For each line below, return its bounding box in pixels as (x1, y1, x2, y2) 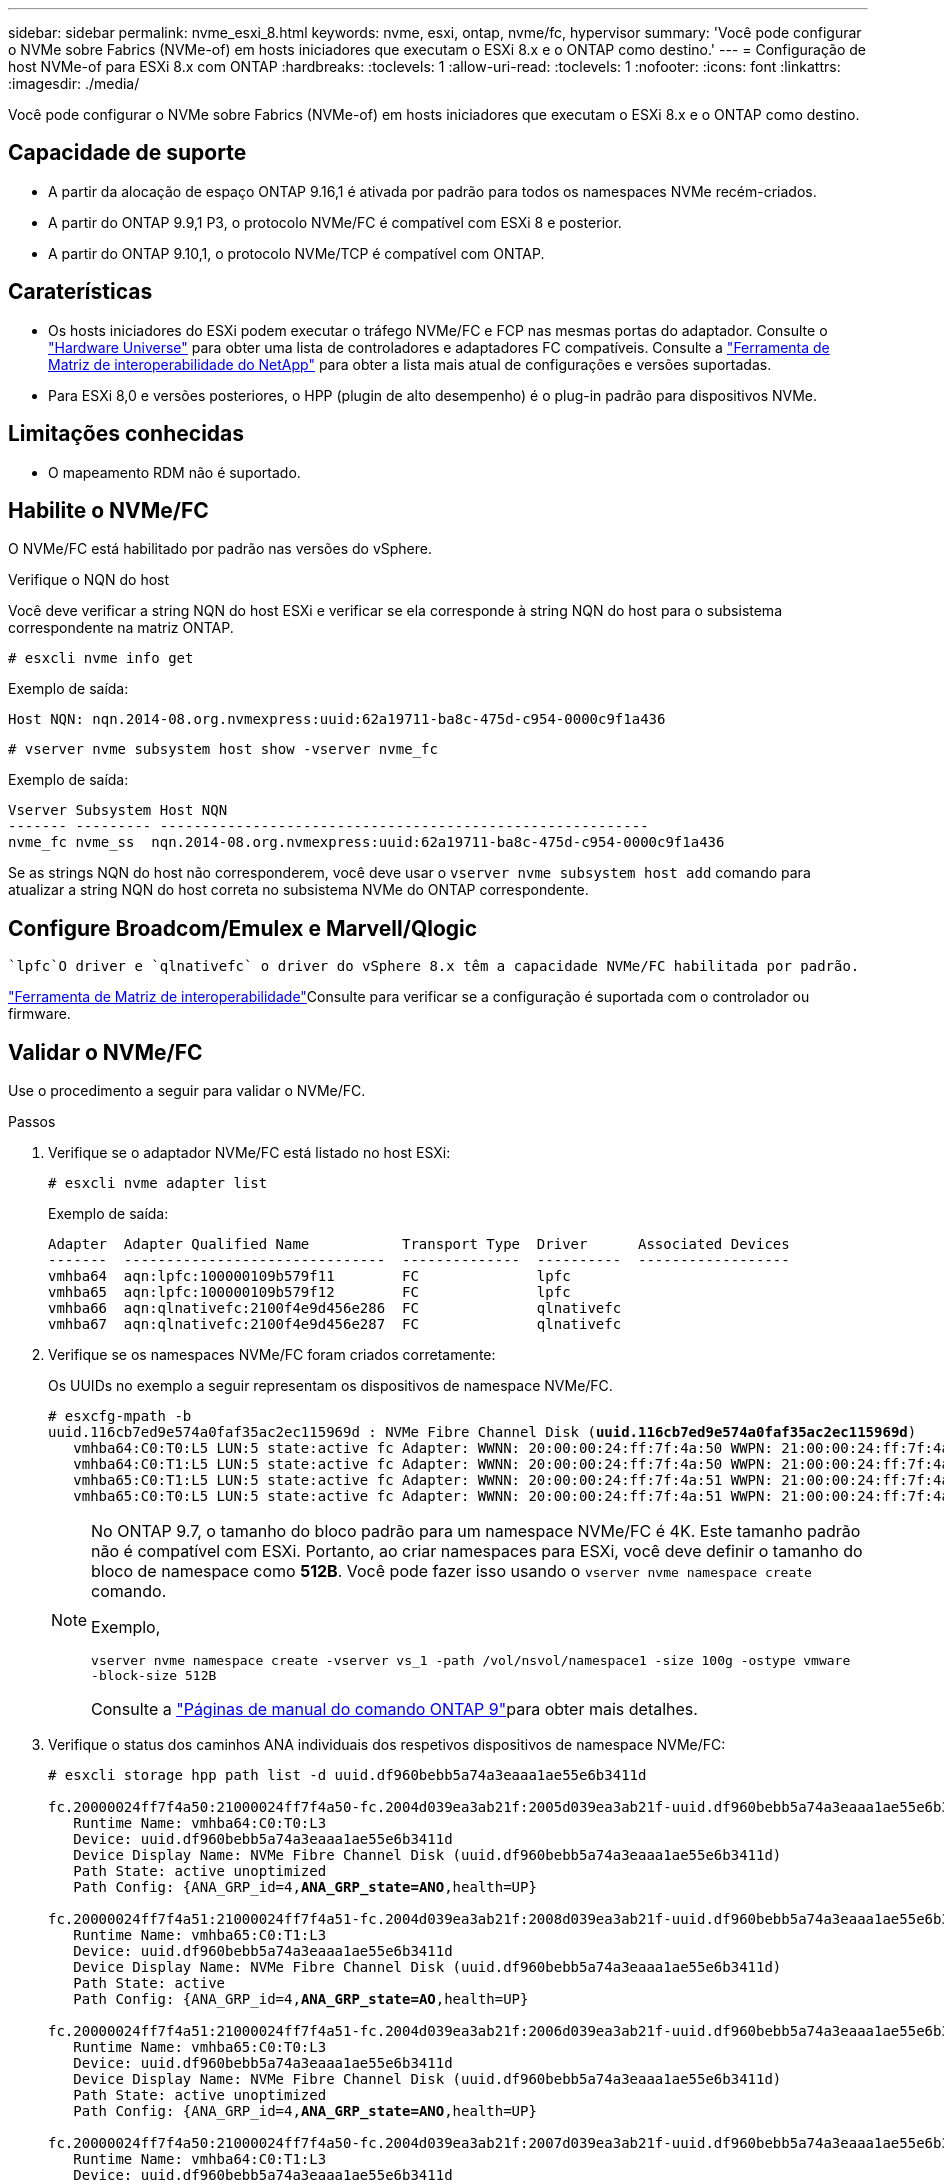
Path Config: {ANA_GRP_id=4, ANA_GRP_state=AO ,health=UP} (73, 1991, 529, 2008)
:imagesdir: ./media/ (8, 75, 140, 92)
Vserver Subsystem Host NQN (8, 802, 228, 819)
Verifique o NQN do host (8, 571, 170, 589)
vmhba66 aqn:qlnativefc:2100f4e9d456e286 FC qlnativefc (48, 1300, 622, 1317)
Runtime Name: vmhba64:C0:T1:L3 (73, 2151, 327, 2168)
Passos (8, 1113, 56, 1131)
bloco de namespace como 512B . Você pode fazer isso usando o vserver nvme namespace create (91, 1561, 812, 1582)
